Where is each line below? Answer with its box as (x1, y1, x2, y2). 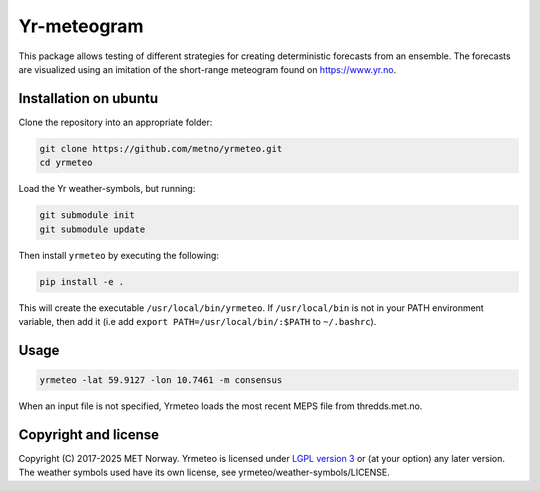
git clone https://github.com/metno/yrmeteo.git (39, 143, 283, 154)
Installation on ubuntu (18, 90, 159, 107)
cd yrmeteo (39, 157, 93, 169)
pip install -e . (39, 276, 125, 287)
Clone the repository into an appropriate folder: (18, 116, 213, 128)
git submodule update (39, 223, 146, 235)
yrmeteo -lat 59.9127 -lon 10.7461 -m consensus (39, 374, 283, 385)
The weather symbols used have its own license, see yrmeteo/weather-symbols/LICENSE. (18, 466, 390, 479)
